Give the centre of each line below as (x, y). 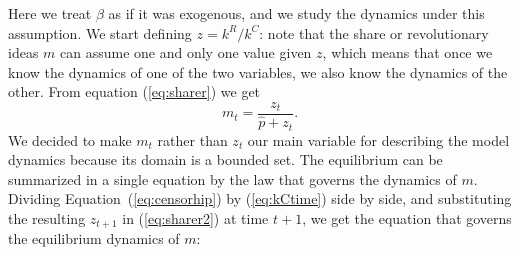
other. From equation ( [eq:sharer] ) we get (134, 91)
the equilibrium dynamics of (94, 238)
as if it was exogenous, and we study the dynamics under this (296, 13)
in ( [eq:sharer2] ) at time (195, 217)
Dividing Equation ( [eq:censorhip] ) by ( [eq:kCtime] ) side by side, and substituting (260, 198)
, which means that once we (407, 52)
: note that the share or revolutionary (374, 32)
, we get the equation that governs (407, 217)
